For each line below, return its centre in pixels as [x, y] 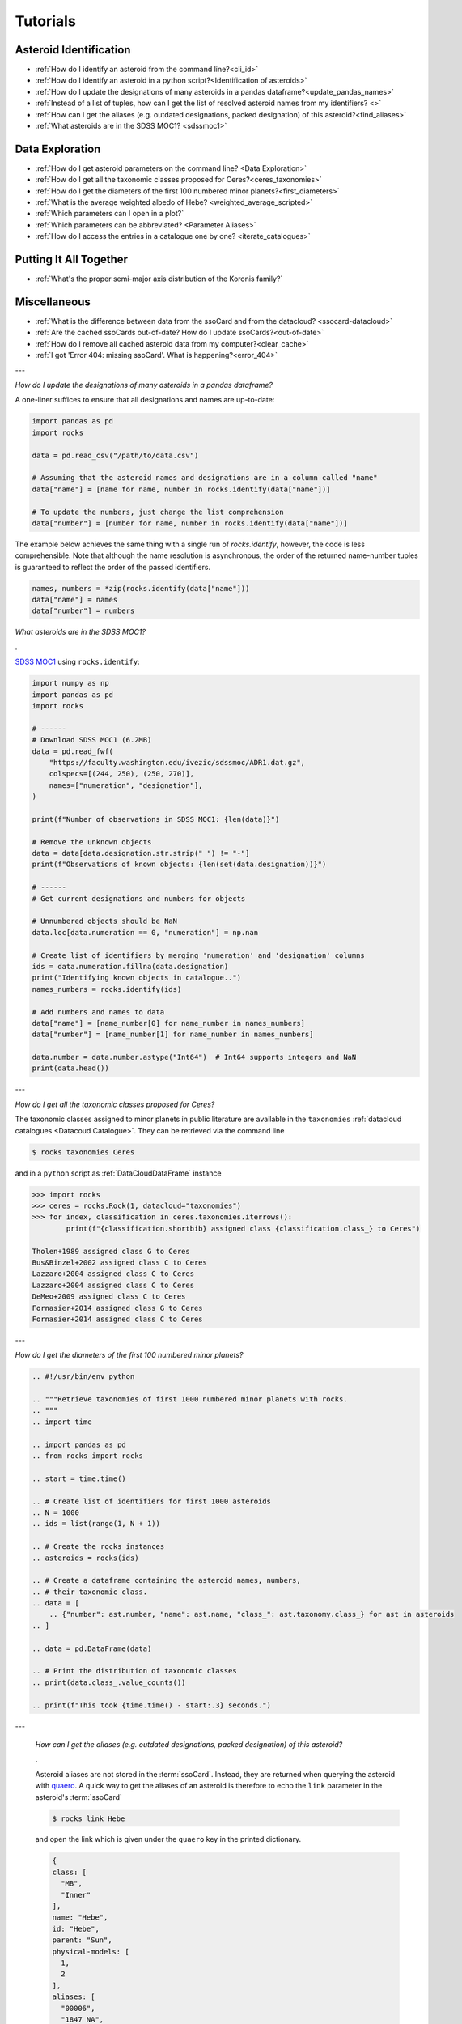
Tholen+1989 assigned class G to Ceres [111, 1251]
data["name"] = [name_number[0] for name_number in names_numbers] [169, 1023]
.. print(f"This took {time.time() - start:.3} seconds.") [151, 1705]
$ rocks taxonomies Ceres [83, 1152]
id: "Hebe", [76, 1928]
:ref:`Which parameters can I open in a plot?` [110, 214]
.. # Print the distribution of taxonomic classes [135, 1671]
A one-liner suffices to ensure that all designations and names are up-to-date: [145, 400]
